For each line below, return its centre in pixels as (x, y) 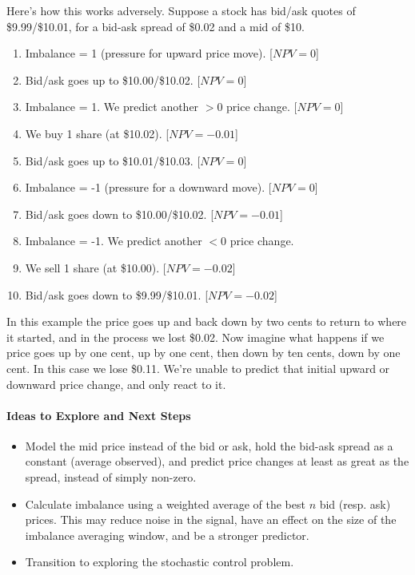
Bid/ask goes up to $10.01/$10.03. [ (113, 160)
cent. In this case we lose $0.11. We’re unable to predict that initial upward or (198, 368)
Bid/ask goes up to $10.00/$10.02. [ (113, 79)
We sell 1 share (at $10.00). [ (96, 267)
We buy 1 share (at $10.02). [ (97, 133)
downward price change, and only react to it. (116, 384)
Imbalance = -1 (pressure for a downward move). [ (148, 187)
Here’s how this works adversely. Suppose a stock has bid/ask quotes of (181, 10)
